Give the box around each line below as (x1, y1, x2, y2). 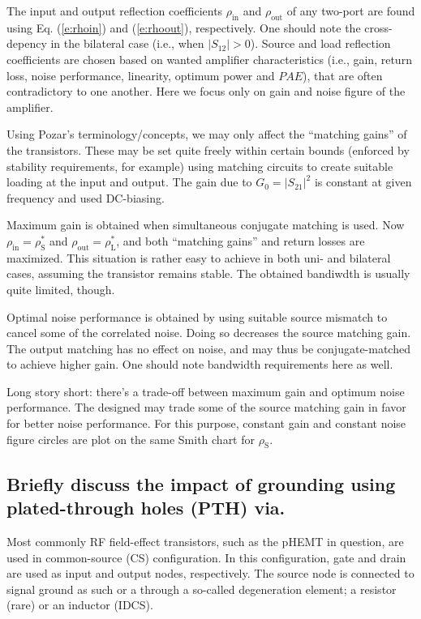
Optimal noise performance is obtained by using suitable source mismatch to (6, 308, 388, 325)
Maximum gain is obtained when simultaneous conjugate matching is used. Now (6, 216, 405, 233)
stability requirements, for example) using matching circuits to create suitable (6, 157, 393, 174)
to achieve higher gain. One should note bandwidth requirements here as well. (6, 356, 393, 373)
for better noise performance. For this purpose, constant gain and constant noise (6, 415, 406, 432)
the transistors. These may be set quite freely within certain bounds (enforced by (6, 141, 410, 158)
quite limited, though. (6, 280, 115, 297)
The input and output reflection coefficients (6, 2, 223, 19)
